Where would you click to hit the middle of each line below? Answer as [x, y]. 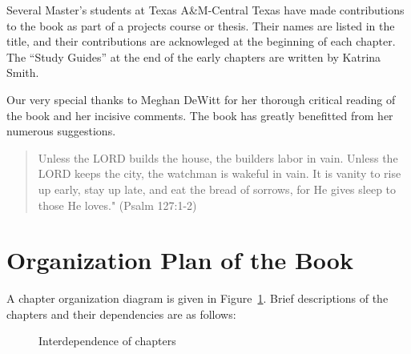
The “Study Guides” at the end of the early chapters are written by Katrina [194, 56]
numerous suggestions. [61, 131]
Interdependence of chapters [107, 341]
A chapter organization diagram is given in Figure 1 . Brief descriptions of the [197, 298]
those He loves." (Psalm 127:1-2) [117, 205]
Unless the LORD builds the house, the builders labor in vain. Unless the [218, 157]
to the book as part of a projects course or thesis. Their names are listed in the [201, 25]
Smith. [23, 72]
